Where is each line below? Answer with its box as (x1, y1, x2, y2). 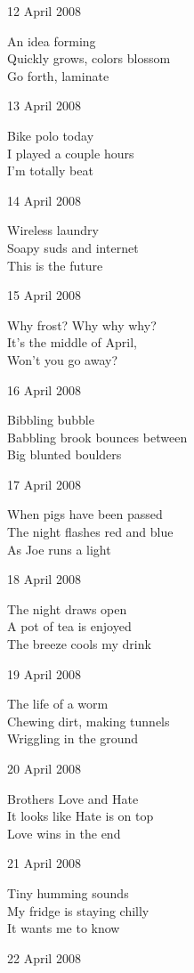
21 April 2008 (7, 854, 81, 872)
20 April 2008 (7, 759, 81, 777)
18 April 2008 (7, 570, 81, 588)
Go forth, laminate (7, 66, 109, 85)
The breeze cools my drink (7, 635, 151, 653)
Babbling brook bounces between (7, 427, 188, 446)
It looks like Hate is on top (7, 807, 154, 825)
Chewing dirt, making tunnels (7, 711, 170, 730)
